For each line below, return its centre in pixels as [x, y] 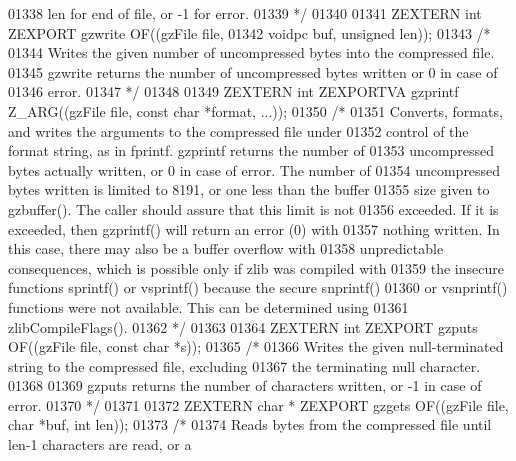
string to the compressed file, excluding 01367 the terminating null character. [244, 365]
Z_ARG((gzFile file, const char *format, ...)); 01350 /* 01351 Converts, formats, [255, 110]
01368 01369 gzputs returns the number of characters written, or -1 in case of [245, 385]
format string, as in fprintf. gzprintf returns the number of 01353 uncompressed [251, 150]
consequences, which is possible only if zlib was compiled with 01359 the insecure [256, 267]
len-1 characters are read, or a [100, 444]
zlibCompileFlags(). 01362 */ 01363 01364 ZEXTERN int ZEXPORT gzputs [243, 326]
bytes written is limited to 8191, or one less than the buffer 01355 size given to [249, 189]
